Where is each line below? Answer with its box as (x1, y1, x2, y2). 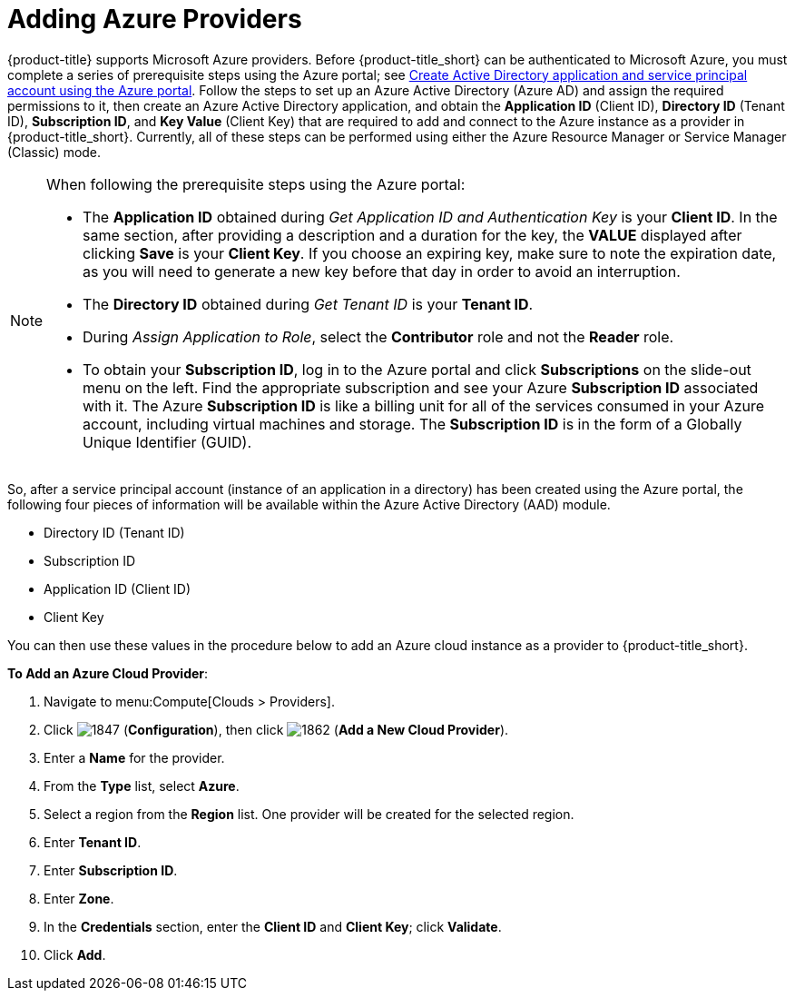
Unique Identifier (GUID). (83, 432, 251, 451)
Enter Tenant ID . (44, 834, 142, 850)
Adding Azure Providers (7, 4, 302, 35)
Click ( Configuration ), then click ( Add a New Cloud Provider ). (44, 721, 509, 737)
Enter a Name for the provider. (44, 749, 225, 766)
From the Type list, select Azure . (44, 777, 240, 794)
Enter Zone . (44, 890, 114, 906)
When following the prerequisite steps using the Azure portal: (46, 174, 466, 193)
